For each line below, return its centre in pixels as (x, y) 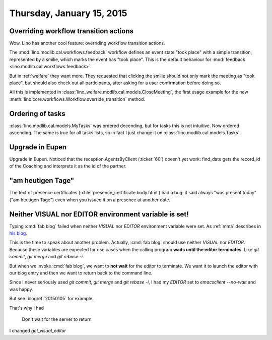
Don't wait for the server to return (57, 319)
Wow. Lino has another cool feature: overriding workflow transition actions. (87, 43)
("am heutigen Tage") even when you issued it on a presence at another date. (90, 200)
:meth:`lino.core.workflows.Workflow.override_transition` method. (77, 99)
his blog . (18, 233)
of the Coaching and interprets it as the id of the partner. (68, 166)
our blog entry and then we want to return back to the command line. (81, 273)
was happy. (21, 289)
